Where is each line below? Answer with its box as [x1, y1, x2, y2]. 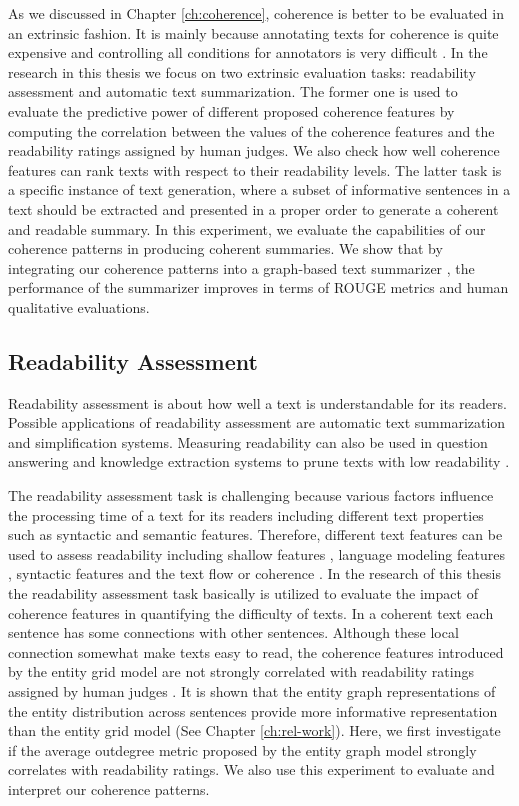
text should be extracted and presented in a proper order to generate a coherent [8, 198, 499, 219]
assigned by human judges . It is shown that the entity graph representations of [8, 681, 496, 702]
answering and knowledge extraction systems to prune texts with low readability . [8, 451, 510, 472]
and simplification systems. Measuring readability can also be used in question [8, 431, 488, 452]
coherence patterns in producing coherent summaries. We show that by [8, 238, 443, 259]
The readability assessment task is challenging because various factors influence [8, 485, 494, 506]
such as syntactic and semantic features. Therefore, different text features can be [8, 524, 503, 545]
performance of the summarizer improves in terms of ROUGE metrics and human [8, 277, 509, 298]
